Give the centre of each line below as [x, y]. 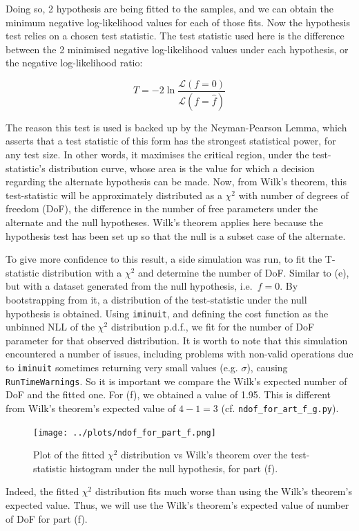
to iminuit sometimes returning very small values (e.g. [122, 367]
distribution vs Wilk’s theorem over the [204, 455]
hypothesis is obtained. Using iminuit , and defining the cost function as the [167, 313]
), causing [267, 367]
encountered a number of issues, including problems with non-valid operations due [179, 354]
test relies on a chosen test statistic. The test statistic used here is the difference [175, 36]
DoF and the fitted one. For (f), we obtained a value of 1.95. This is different [168, 394]
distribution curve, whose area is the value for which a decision [182, 168]
